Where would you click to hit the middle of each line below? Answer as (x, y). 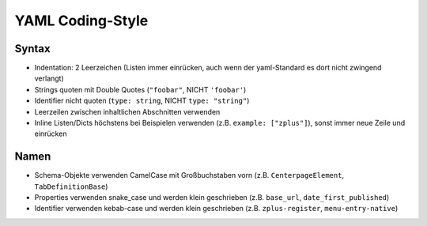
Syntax (32, 49)
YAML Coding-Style (81, 21)
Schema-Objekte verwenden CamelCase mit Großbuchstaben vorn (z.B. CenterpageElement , (189, 175)
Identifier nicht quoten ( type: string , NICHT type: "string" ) (142, 101)
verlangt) (49, 78)
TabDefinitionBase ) (71, 186)
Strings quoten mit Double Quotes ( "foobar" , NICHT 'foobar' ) (140, 89)
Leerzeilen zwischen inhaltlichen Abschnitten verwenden (127, 111)
